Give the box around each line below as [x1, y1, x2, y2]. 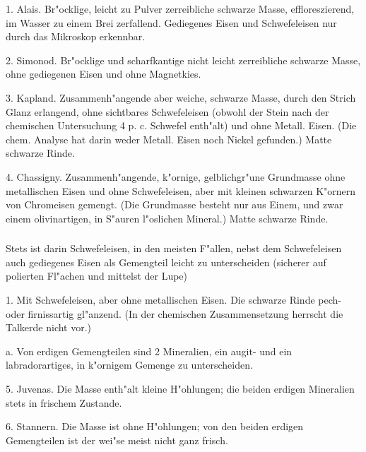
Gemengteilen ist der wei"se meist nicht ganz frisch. [6, 432, 228, 447]
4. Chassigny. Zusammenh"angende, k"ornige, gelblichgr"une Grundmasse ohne [6, 169, 346, 184]
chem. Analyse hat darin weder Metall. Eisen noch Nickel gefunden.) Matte [6, 131, 332, 146]
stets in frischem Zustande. [6, 395, 122, 410]
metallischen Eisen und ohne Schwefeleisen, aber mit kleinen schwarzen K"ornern [6, 183, 356, 198]
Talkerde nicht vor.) [6, 320, 92, 335]
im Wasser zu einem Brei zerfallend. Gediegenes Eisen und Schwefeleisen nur [6, 15, 337, 30]
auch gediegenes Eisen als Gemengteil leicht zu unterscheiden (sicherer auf [6, 254, 326, 269]
